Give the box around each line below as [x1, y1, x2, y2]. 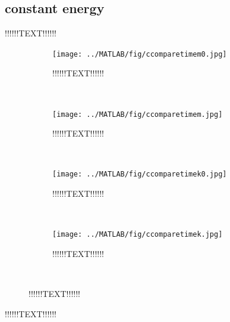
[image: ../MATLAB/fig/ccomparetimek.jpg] [52, 230, 223, 239]
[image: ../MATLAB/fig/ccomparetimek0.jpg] [52, 170, 227, 179]
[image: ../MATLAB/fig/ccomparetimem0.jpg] [52, 49, 227, 58]
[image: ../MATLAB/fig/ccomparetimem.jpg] [52, 110, 223, 119]
